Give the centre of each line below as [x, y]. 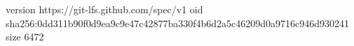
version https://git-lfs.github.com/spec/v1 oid [104, 9]
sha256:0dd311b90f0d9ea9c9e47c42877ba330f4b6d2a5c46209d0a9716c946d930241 [178, 23]
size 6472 [25, 37]
